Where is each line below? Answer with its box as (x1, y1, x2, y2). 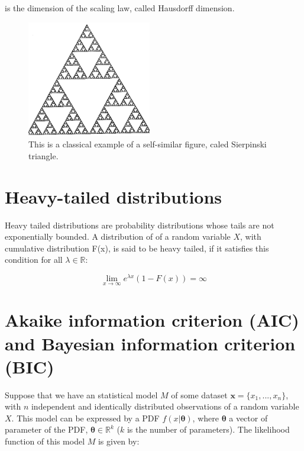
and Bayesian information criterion (5, 331, 296, 355)
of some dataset (171, 388, 228, 401)
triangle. (28, 149, 59, 162)
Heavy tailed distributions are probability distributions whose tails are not (5, 218, 274, 231)
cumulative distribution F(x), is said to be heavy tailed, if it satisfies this (5, 241, 269, 254)
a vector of (229, 411, 268, 424)
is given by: (98, 435, 140, 447)
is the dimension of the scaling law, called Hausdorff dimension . (5, 2, 235, 14)
